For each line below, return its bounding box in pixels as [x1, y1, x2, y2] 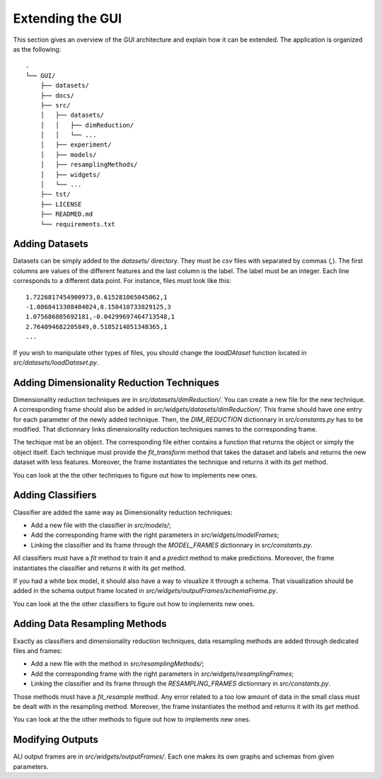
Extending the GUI [13, 11, 122, 26]
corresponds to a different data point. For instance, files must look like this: [13, 277, 231, 285]
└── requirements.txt [40, 220, 116, 228]
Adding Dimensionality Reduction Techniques [13, 376, 219, 388]
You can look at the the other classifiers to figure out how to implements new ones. [13, 599, 255, 608]
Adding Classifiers [13, 489, 97, 502]
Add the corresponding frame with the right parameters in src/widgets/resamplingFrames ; [30, 669, 294, 678]
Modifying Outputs [13, 734, 98, 746]
